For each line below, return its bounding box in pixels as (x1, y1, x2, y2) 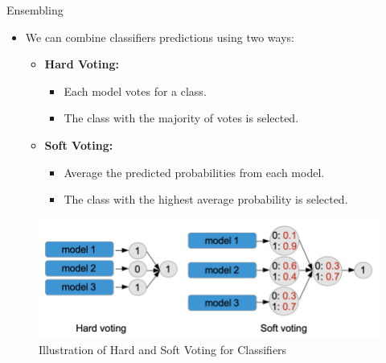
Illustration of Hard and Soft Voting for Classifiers (39, 340, 287, 357)
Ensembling (6, 2, 64, 18)
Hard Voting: (44, 56, 120, 72)
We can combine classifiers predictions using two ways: (25, 28, 294, 45)
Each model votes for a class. (64, 82, 207, 99)
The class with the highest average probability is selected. (64, 191, 348, 208)
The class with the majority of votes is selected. (64, 109, 299, 126)
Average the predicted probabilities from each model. (64, 163, 325, 180)
